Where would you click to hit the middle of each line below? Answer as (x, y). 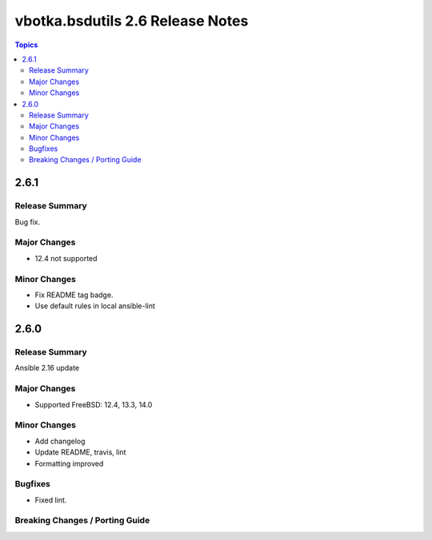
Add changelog (60, 441)
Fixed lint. (51, 500)
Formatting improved (69, 463)
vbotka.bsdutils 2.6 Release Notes (132, 21)
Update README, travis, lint (80, 452)
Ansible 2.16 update (47, 368)
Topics (26, 45)
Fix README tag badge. (74, 295)
